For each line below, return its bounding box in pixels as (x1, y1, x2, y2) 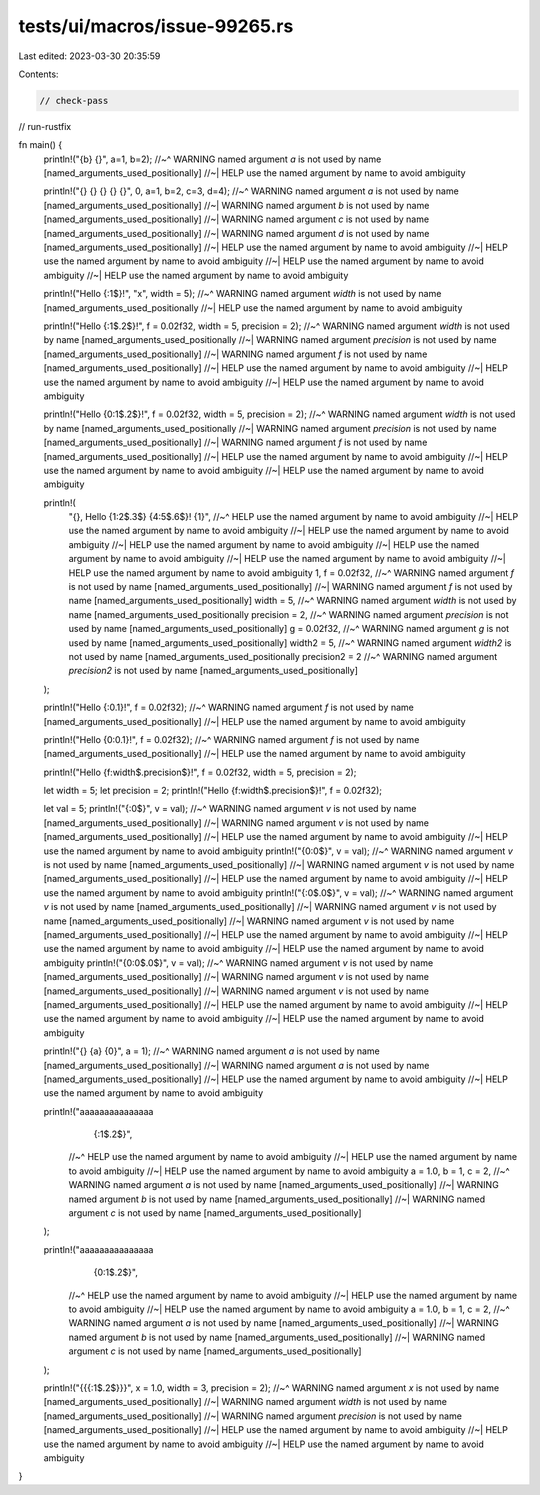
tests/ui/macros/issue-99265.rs (18, 15, 294, 37)
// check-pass (39, 95, 109, 106)
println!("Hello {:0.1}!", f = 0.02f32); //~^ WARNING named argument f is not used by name (43, 701, 414, 714)
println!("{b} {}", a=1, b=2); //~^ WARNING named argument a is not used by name (43, 153, 382, 165)
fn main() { (18, 139, 63, 151)
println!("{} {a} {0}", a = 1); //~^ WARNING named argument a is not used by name (43, 1045, 380, 1057)
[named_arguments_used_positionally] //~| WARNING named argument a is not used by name (43, 1059, 430, 1071)
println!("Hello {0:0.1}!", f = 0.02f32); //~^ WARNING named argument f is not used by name (43, 733, 420, 745)
